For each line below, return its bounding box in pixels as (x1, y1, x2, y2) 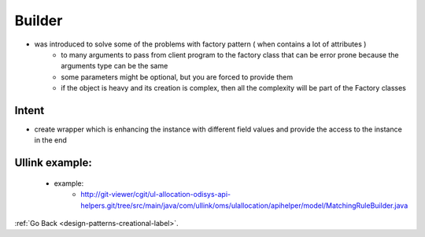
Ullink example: (14, 156, 92, 169)
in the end (34, 135, 67, 145)
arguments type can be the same (61, 61, 168, 71)
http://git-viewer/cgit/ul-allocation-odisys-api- (80, 190, 231, 199)
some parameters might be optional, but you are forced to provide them (61, 72, 294, 82)
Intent (14, 103, 45, 117)
